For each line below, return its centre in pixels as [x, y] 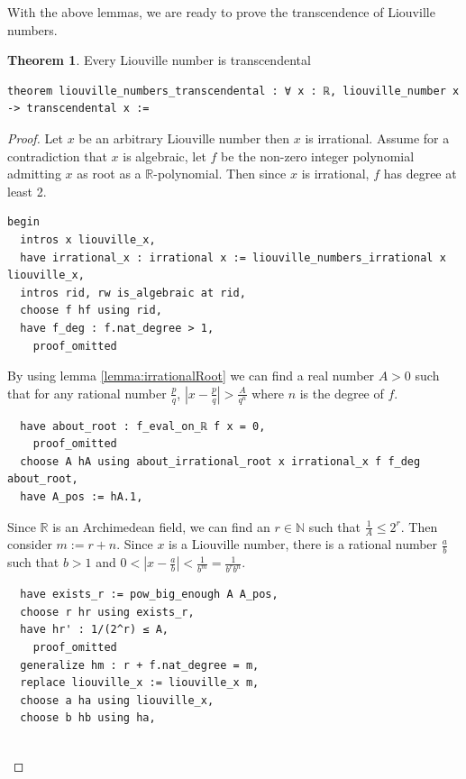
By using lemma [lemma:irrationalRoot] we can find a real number [191, 376]
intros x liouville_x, [88, 239]
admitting [34, 174]
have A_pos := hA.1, [82, 497]
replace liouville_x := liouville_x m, [140, 683]
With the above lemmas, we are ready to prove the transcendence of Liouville [221, 12]
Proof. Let [35, 137]
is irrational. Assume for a [377, 137]
